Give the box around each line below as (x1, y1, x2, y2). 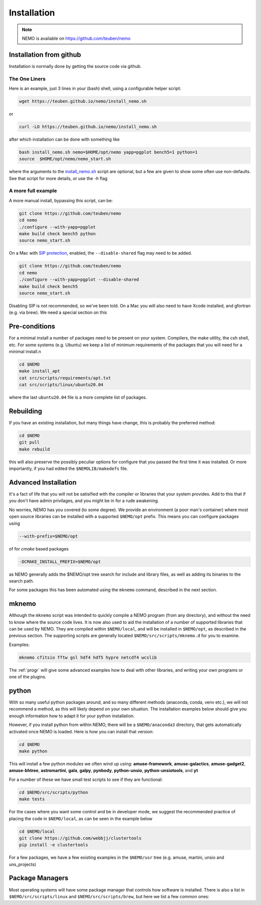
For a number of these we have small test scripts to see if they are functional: (9, 776, 163, 782)
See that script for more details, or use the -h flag (9, 175, 108, 181)
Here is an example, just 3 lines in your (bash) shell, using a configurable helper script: (9, 85, 181, 91)
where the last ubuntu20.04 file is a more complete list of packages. (9, 394, 147, 400)
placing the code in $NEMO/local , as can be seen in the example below (9, 815, 153, 822)
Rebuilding (9, 407, 43, 415)
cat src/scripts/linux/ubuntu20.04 (19, 382, 103, 388)
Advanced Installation (9, 478, 77, 486)
